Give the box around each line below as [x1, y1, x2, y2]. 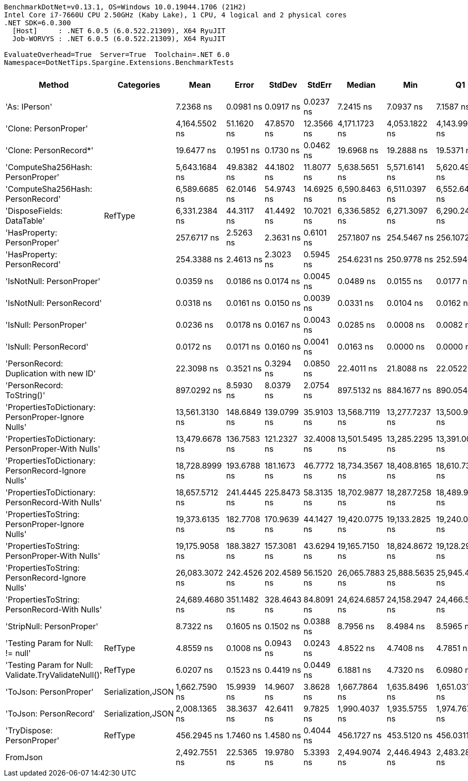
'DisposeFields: [5, 206, 63, 216]
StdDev [269, 80, 297, 90]
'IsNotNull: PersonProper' [5, 276, 101, 286]
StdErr [307, 80, 332, 90]
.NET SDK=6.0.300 [4, 19, 71, 27]
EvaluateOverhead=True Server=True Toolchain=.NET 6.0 [4, 51, 230, 59]
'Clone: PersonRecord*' [5, 145, 94, 155]
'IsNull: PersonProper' [5, 320, 87, 330]
